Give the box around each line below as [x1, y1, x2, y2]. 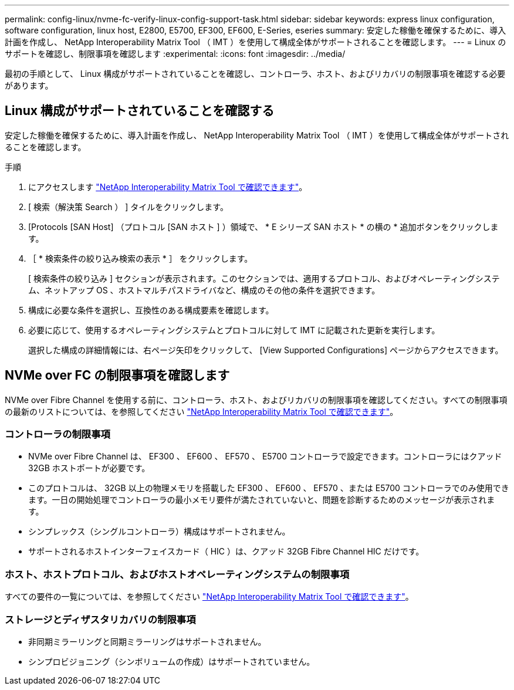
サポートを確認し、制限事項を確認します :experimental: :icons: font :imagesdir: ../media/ [5, 49, 346, 59]
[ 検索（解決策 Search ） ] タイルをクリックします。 [28, 201, 228, 212]
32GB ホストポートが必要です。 [28, 463, 150, 473]
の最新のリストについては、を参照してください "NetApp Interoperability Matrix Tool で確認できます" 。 [5, 406, 398, 417]
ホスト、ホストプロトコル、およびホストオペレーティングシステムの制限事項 [5, 568, 350, 580]
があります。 [5, 80, 53, 90]
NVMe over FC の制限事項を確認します [5, 368, 230, 383]
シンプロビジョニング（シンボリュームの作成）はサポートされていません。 [28, 656, 315, 667]
